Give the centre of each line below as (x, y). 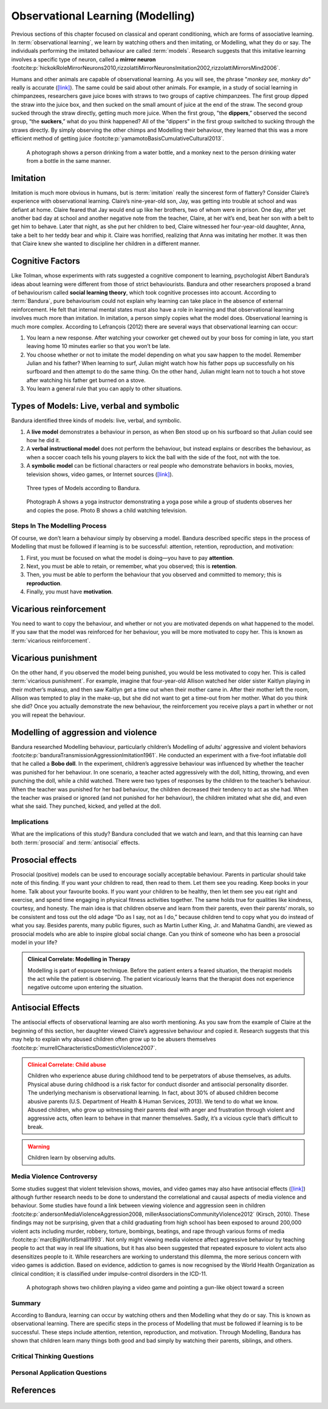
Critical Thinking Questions (53, 1356)
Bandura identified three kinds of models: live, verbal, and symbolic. (96, 421)
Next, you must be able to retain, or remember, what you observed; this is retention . (132, 566)
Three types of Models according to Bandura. (84, 488)
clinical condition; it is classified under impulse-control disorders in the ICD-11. (109, 1274)
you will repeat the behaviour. (48, 715)
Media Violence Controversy (54, 1176)
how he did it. (43, 440)
